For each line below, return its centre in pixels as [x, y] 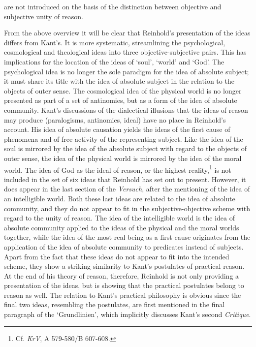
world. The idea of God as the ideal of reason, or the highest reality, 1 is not [118, 169]
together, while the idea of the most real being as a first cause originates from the [127, 237]
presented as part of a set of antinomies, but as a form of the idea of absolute [121, 100]
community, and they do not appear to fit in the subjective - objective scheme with [127, 208]
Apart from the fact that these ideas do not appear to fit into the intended [117, 256]
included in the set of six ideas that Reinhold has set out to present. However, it [125, 179]
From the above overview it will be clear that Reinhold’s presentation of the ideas [127, 33]
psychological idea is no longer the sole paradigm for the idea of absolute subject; [127, 71]
